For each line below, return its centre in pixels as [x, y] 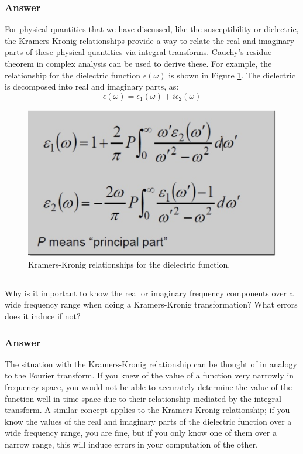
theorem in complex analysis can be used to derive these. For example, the [138, 63]
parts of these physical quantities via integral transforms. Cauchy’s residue [138, 52]
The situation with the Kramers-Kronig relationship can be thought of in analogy [151, 363]
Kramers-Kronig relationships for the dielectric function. [129, 264]
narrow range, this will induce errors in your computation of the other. [131, 444]
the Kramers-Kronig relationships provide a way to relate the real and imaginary [150, 40]
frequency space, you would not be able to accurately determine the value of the [148, 387]
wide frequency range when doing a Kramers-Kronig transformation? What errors [151, 304]
